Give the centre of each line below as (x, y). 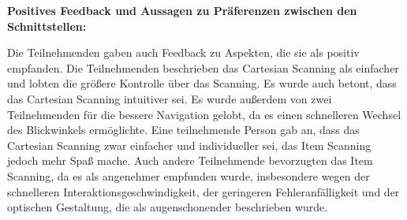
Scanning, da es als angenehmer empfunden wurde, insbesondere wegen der (189, 175)
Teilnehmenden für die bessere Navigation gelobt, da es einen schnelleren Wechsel (204, 114)
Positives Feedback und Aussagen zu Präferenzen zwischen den (182, 10)
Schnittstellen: (47, 26)
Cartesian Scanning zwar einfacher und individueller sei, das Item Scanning (189, 145)
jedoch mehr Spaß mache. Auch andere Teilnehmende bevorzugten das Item (190, 160)
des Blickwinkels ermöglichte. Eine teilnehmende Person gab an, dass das (183, 130)
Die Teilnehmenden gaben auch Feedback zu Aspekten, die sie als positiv (183, 52)
